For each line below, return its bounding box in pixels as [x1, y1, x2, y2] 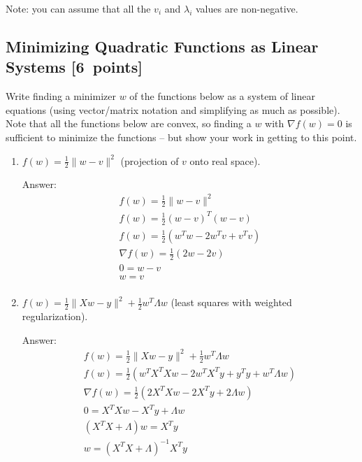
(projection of [120, 153, 179, 168]
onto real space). [189, 153, 261, 168]
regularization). [22, 309, 88, 324]
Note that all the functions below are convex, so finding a [6, 116, 252, 131]
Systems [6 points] [6, 56, 143, 78]
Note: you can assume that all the [6, 1, 151, 15]
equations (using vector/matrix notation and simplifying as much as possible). [6, 102, 340, 117]
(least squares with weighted [171, 295, 292, 310]
